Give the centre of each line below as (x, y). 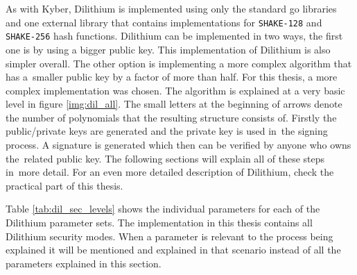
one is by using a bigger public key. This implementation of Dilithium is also (168, 49)
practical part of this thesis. (64, 185)
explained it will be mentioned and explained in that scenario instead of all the (173, 250)
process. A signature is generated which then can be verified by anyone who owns (178, 145)
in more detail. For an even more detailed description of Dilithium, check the (170, 172)
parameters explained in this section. (84, 263)
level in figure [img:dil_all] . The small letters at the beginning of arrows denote (174, 104)
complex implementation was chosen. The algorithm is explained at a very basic (175, 90)
